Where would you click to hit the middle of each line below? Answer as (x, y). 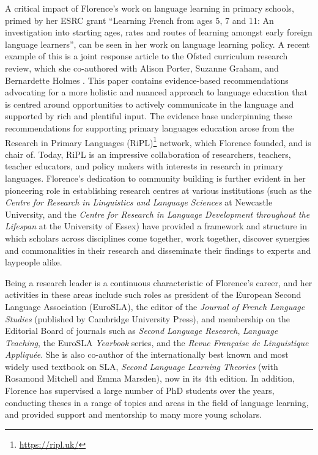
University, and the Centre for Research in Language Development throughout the (157, 214)
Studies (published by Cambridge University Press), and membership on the (147, 318)
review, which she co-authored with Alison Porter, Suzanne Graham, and (142, 68)
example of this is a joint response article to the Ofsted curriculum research (146, 56)
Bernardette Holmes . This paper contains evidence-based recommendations (147, 80)
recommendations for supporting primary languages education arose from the (150, 128)
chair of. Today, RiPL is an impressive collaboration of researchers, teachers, (148, 154)
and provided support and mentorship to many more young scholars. (134, 414)
